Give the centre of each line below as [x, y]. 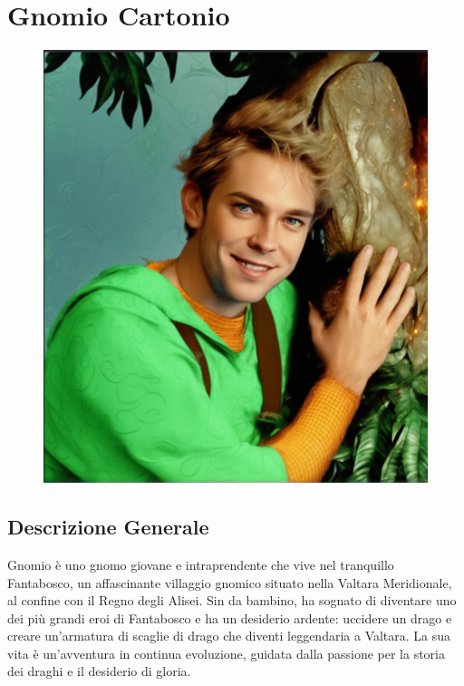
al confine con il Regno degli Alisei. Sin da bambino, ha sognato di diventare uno [232, 600]
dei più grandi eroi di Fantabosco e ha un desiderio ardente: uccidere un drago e [230, 617]
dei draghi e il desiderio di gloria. [99, 671]
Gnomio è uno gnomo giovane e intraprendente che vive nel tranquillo [201, 564]
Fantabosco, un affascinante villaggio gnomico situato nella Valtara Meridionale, [230, 582]
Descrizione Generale [108, 527]
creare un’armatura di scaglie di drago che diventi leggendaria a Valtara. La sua [229, 636]
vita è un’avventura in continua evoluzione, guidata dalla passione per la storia [226, 653]
